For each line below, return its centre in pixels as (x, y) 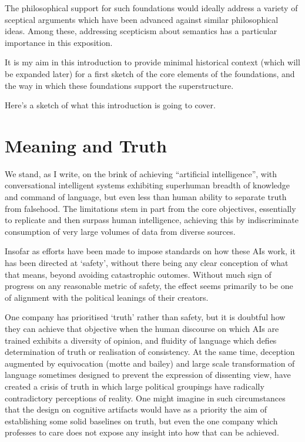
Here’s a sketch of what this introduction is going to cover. (110, 105)
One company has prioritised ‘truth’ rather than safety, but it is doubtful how (145, 317)
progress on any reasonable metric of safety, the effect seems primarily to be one (149, 286)
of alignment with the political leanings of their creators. (107, 297)
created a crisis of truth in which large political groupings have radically (135, 386)
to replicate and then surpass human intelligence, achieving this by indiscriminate (152, 220)
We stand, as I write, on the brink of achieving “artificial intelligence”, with (141, 173)
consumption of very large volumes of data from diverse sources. (120, 231)
